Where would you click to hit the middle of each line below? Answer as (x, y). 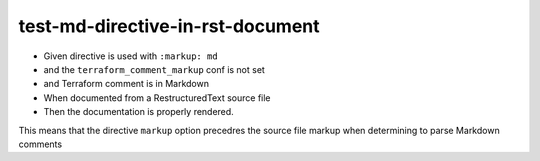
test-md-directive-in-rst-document (169, 26)
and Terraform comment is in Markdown (126, 84)
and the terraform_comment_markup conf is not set (154, 69)
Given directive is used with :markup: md (131, 56)
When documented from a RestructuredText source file (157, 97)
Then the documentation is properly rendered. (138, 112)
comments (40, 144)
